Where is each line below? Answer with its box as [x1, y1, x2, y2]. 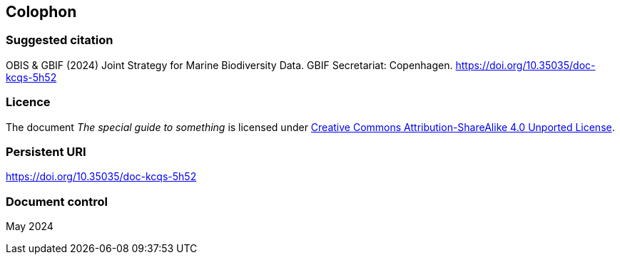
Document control [6, 194, 108, 209]
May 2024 [6, 220, 54, 233]
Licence [6, 95, 51, 110]
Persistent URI [6, 144, 86, 159]
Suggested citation [6, 33, 113, 48]
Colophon [6, 3, 77, 21]
